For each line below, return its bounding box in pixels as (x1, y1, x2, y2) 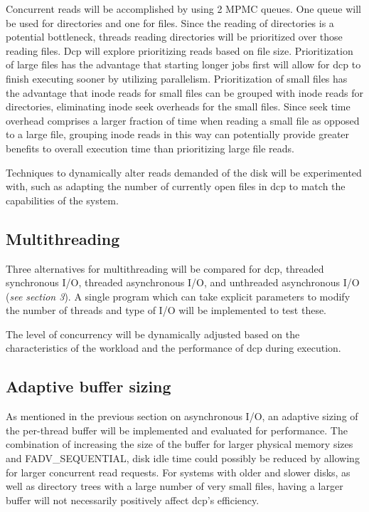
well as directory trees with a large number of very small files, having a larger (6, 479, 343, 493)
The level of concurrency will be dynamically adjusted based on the (6, 326, 300, 341)
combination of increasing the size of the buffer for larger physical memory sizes (6, 437, 353, 451)
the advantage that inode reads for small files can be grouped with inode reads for (6, 85, 363, 100)
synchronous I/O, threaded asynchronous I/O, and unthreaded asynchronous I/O (6, 275, 360, 290)
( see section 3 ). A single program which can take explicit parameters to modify (6, 288, 351, 303)
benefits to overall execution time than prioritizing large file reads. (6, 140, 294, 155)
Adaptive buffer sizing (6, 375, 171, 397)
